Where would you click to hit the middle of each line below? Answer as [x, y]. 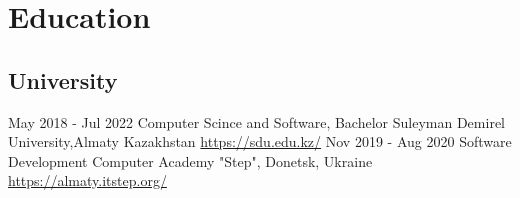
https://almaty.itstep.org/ [87, 180]
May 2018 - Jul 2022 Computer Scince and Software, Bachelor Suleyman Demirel [256, 121]
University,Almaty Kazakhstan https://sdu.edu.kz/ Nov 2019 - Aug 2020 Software [260, 141]
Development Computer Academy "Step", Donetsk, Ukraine [190, 160]
